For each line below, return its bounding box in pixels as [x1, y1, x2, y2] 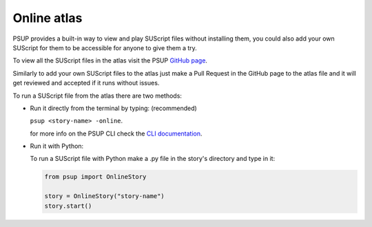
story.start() [44, 202, 92, 210]
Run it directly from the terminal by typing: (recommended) [30, 104, 198, 112]
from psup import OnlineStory [44, 173, 147, 181]
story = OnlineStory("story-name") [44, 193, 165, 200]
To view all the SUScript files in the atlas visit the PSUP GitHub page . [12, 56, 208, 65]
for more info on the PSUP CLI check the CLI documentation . [30, 129, 203, 138]
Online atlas [12, 10, 83, 25]
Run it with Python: [30, 142, 84, 151]
